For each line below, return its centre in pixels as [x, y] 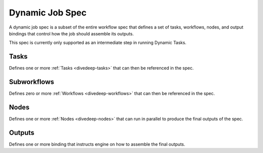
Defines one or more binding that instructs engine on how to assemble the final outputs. [97, 144]
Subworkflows [32, 82]
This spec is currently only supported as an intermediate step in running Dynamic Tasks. [98, 43]
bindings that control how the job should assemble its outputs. [71, 33]
